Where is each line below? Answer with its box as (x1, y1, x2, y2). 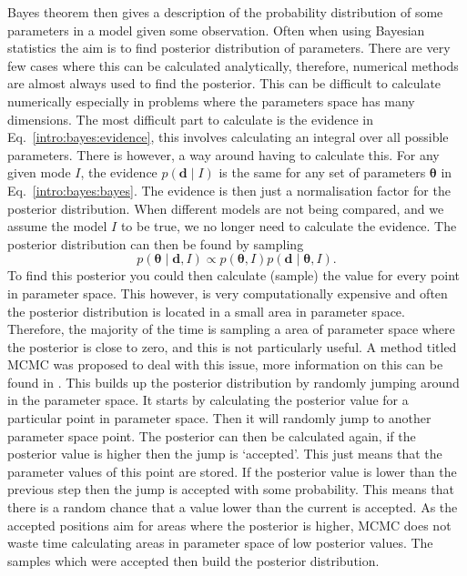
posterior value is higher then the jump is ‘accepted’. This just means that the (7, 444, 442, 463)
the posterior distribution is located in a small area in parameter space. (7, 301, 405, 320)
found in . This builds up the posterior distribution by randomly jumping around (7, 372, 460, 391)
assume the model (7, 217, 107, 236)
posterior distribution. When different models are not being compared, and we (7, 198, 444, 217)
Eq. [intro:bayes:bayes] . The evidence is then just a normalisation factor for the (7, 180, 451, 199)
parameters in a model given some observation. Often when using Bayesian (7, 20, 425, 39)
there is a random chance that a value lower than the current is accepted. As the (7, 498, 458, 517)
